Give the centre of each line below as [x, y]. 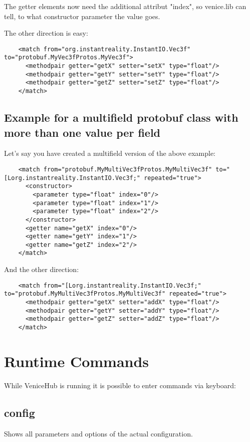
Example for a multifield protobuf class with [121, 117]
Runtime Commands [77, 361]
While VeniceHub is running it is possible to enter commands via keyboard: [120, 385]
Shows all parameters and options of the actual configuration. [98, 433]
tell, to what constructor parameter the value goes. [82, 16]
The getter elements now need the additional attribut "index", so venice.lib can [125, 6]
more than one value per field [82, 132]
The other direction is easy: [46, 33]
